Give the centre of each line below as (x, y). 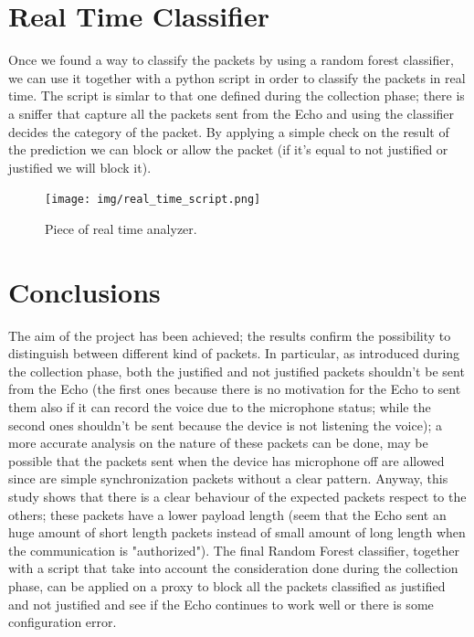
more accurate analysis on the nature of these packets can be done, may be (218, 443)
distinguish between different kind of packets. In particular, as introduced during (234, 353)
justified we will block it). (80, 167)
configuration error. (63, 622)
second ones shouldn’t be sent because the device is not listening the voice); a (225, 425)
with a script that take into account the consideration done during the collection (233, 568)
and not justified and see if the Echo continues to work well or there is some (221, 604)
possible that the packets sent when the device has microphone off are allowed (226, 460)
